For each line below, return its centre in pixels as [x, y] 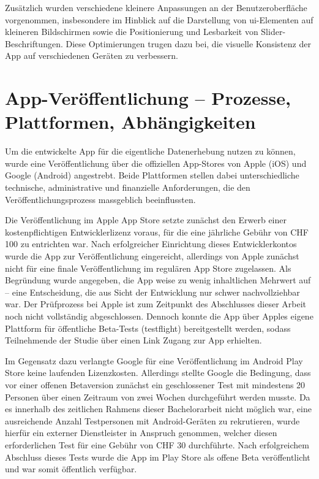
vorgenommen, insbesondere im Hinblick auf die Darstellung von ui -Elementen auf [159, 19]
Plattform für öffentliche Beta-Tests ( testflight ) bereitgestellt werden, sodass [148, 328]
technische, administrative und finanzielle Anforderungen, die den [128, 187]
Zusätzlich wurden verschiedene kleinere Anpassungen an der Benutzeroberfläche [156, 7]
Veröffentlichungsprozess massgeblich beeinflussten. [100, 199]
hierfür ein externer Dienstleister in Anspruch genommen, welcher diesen [141, 433]
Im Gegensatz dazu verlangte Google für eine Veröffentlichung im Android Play [154, 360]
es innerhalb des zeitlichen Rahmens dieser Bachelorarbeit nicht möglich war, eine [158, 409]
